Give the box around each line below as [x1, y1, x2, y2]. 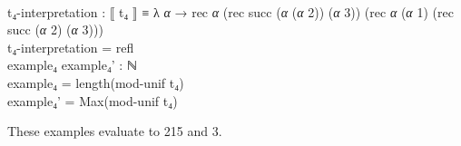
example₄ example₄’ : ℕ [7, 55, 137, 74]
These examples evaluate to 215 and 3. [7, 122, 222, 141]
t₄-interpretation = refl [7, 37, 134, 56]
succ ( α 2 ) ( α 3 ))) [7, 20, 103, 39]
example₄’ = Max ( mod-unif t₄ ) [7, 91, 178, 110]
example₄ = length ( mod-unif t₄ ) [7, 73, 184, 92]
